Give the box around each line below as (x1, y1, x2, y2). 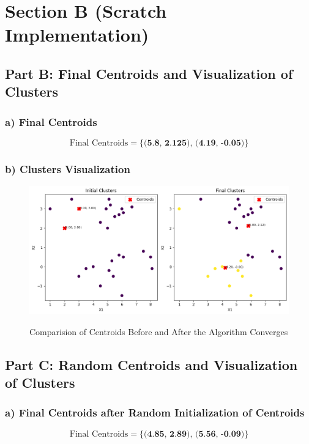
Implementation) (5, 22, 149, 47)
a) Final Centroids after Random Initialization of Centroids (5, 405, 305, 420)
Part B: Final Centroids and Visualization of (5, 64, 293, 83)
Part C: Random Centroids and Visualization (5, 355, 298, 374)
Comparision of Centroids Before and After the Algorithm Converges (29, 325, 288, 338)
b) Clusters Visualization (5, 161, 130, 176)
